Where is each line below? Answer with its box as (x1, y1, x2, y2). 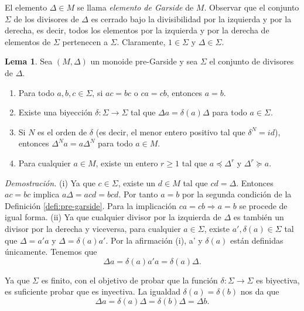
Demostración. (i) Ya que (5, 176, 95, 189)
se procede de (239, 199, 288, 211)
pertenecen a (62, 35, 108, 47)
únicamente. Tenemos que (5, 245, 97, 258)
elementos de (5, 35, 51, 47)
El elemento (5, 1, 47, 13)
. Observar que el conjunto (204, 1, 299, 13)
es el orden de (37, 125, 87, 138)
